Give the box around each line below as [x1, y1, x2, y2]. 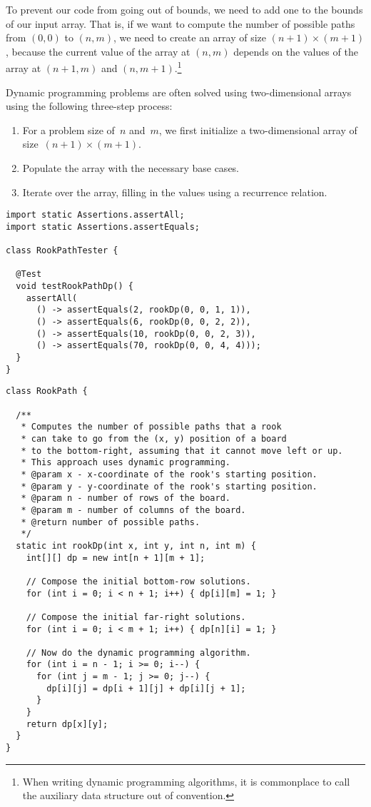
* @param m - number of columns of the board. [21, 504, 246, 515]
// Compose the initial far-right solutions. [26, 611, 246, 622]
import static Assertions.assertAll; [6, 210, 185, 220]
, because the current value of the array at [6, 44, 190, 59]
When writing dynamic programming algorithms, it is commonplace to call [22, 773, 350, 788]
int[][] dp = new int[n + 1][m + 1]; [26, 552, 205, 563]
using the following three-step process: [6, 98, 173, 113]
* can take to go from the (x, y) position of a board [21, 434, 287, 444]
